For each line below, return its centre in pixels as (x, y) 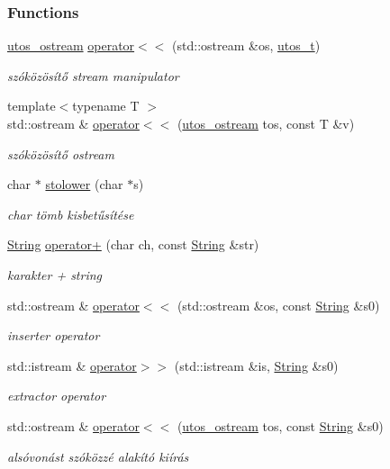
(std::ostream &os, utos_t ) (246, 45)
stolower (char (84, 184)
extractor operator (57, 396)
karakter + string (55, 274)
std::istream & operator (72, 365)
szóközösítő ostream (61, 153)
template (32, 106)
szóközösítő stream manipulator (93, 75)
